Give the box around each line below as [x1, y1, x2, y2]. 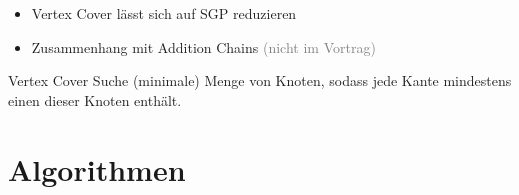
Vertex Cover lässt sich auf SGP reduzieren [31, 3, 297, 23]
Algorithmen [8, 148, 186, 189]
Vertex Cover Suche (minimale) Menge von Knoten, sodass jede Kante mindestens [8, 70, 512, 91]
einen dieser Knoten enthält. [8, 89, 182, 110]
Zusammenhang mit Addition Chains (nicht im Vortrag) [31, 36, 376, 57]
